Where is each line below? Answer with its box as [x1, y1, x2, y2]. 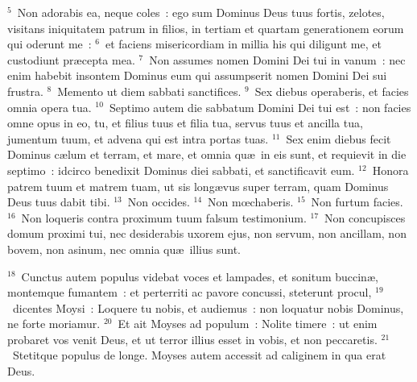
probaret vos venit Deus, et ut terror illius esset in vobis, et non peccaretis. [7, 330, 378, 347]
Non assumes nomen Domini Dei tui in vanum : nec [149, 51, 406, 68]
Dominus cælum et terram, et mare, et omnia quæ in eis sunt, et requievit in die [7, 146, 407, 163]
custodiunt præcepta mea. [7, 51, 135, 68]
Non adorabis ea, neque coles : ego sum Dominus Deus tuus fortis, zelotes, [17, 4, 385, 20]
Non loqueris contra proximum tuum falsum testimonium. [21, 209, 307, 226]
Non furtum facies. [311, 193, 403, 210]
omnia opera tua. [7, 98, 92, 115]
